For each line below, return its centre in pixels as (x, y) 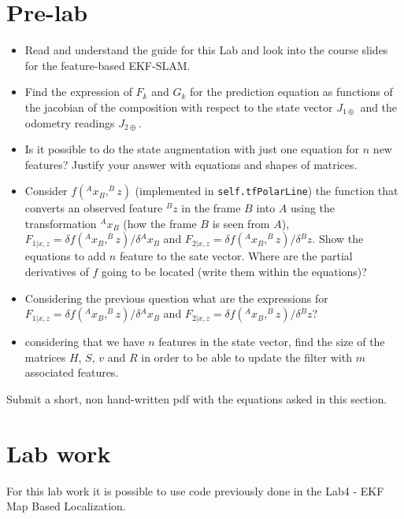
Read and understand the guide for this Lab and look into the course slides (206, 50)
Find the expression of (78, 92)
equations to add (65, 256)
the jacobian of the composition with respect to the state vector (179, 107)
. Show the (338, 239)
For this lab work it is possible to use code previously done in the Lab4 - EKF (195, 490)
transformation (61, 223)
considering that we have (85, 342)
